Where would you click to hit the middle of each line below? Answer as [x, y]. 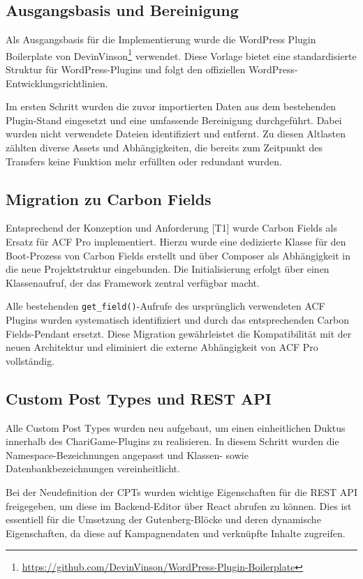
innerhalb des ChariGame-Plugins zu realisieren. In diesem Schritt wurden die [172, 441]
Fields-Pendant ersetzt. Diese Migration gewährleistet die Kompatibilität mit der [179, 333]
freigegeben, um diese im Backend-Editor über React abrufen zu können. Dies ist [179, 505]
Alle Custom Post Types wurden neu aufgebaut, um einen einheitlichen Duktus [176, 427]
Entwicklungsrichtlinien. [57, 83]
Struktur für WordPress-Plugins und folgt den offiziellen [126, 69]
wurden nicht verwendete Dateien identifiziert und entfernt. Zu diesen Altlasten [176, 134]
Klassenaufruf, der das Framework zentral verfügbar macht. [133, 282]
